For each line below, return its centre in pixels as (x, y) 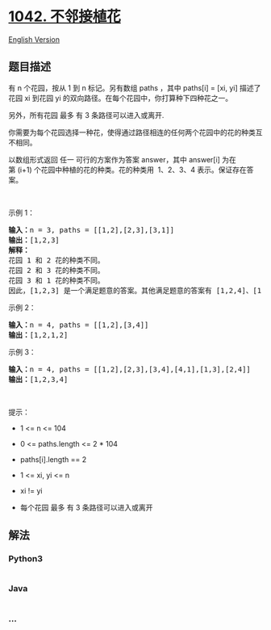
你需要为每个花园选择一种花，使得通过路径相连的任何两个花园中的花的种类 (132, 132)
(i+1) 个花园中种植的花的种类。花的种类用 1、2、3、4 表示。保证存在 (132, 170)
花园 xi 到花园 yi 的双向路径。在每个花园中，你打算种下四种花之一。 (121, 98)
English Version (34, 39)
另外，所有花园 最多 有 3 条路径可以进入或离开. (86, 115)
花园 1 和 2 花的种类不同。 (56, 260)
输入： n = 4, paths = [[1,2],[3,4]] (79, 325)
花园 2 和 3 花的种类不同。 (56, 270)
